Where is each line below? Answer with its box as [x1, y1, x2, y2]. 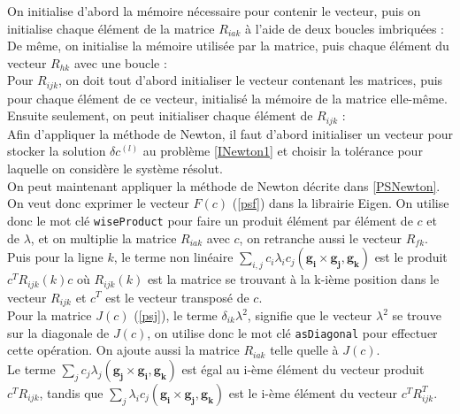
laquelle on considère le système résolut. [7, 159, 223, 178]
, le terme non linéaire [113, 248, 234, 266]
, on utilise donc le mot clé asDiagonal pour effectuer [147, 323, 438, 341]
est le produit [374, 248, 448, 266]
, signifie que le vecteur [247, 306, 372, 324]
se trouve [392, 306, 441, 324]
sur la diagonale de [7, 323, 110, 341]
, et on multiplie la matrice [30, 228, 177, 247]
